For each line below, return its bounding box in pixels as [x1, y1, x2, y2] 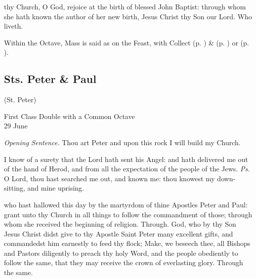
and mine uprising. [27, 183, 85, 193]
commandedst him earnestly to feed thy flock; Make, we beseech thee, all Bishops [4, 238, 251, 248]
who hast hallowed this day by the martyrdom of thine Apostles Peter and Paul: [4, 199, 248, 209]
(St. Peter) [4, 94, 37, 105]
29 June [4, 120, 28, 131]
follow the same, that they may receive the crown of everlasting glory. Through [4, 257, 243, 268]
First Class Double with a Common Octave [4, 111, 135, 121]
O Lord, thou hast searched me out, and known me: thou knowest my [4, 173, 215, 183]
